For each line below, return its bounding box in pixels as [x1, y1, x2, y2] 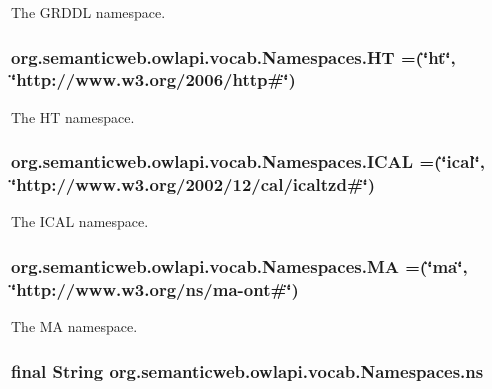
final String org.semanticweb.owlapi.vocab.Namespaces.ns [11, 358, 484, 383]
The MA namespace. [11, 316, 138, 337]
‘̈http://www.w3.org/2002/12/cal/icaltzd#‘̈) [11, 172, 376, 197]
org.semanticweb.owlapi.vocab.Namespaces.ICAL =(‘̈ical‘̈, [11, 149, 485, 174]
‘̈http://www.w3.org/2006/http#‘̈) [11, 67, 296, 92]
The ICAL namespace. [11, 211, 149, 232]
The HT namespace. [11, 106, 135, 127]
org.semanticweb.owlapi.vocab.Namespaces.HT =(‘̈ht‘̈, [11, 44, 456, 69]
